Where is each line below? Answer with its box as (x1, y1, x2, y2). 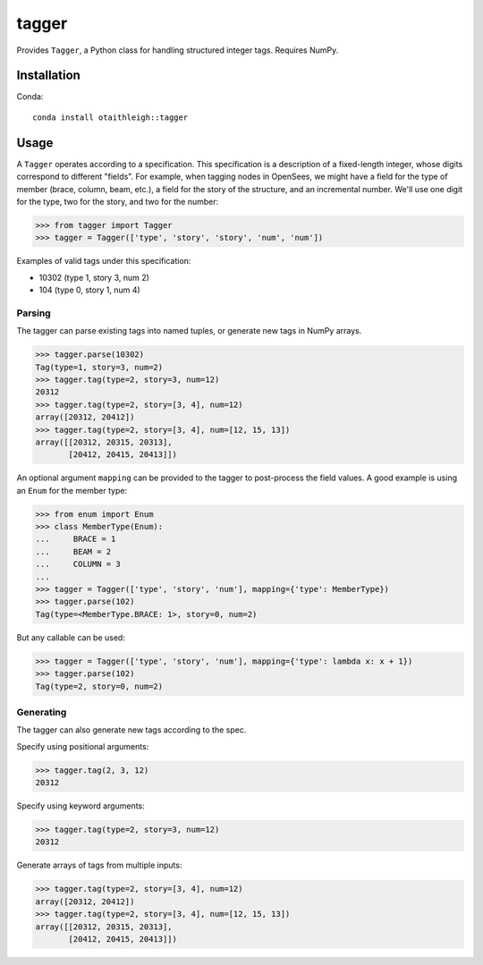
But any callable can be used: (16, 631, 125, 643)
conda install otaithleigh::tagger (32, 112, 189, 123)
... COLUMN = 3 (35, 559, 121, 570)
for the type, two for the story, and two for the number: (16, 196, 219, 207)
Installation (16, 68, 80, 83)
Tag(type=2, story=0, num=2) (35, 681, 164, 691)
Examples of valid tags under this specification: (16, 256, 191, 267)
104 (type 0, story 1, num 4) (38, 284, 140, 295)
